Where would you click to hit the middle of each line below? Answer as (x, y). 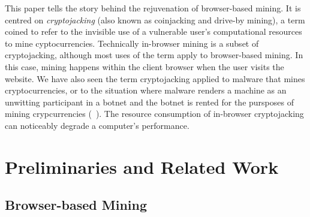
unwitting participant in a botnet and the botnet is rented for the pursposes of (149, 102)
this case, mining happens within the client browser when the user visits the (145, 66)
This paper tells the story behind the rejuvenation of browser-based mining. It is (153, 8)
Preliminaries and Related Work (142, 166)
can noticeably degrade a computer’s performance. (97, 125)
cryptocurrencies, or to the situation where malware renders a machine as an (146, 90)
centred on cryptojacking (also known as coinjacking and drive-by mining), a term (155, 19)
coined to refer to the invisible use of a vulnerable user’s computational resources (154, 31)
